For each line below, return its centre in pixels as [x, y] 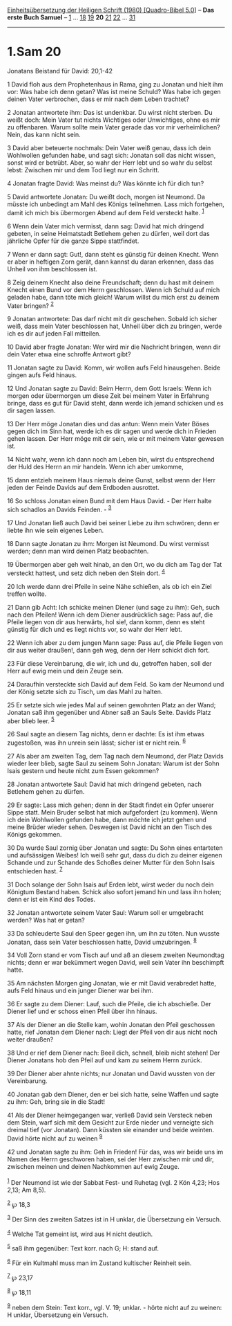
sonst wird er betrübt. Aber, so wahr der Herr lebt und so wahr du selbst [110, 163]
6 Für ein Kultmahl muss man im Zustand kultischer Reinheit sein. [99, 1262]
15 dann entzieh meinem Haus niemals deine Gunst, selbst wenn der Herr [112, 480]
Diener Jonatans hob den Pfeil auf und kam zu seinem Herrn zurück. [105, 1060]
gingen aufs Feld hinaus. [42, 375]
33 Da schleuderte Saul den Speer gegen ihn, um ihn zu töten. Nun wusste [113, 933]
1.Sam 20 [34, 52]
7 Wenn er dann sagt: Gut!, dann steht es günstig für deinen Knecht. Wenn [113, 254]
